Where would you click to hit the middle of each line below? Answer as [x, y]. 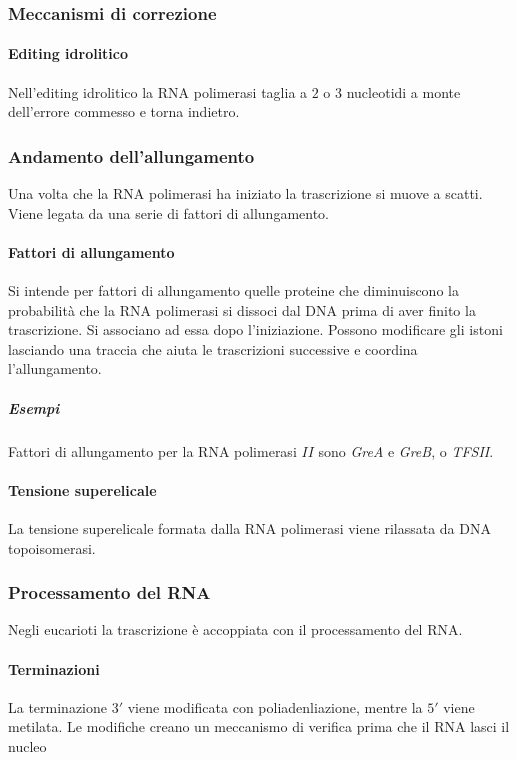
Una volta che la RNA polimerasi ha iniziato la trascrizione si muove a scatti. [245, 193]
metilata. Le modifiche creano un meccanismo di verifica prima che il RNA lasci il [259, 726]
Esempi [34, 407]
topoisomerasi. [52, 547]
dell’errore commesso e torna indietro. [124, 111]
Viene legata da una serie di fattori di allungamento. [169, 212]
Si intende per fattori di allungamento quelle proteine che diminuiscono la [233, 290]
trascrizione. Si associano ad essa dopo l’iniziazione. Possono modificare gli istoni [255, 329]
